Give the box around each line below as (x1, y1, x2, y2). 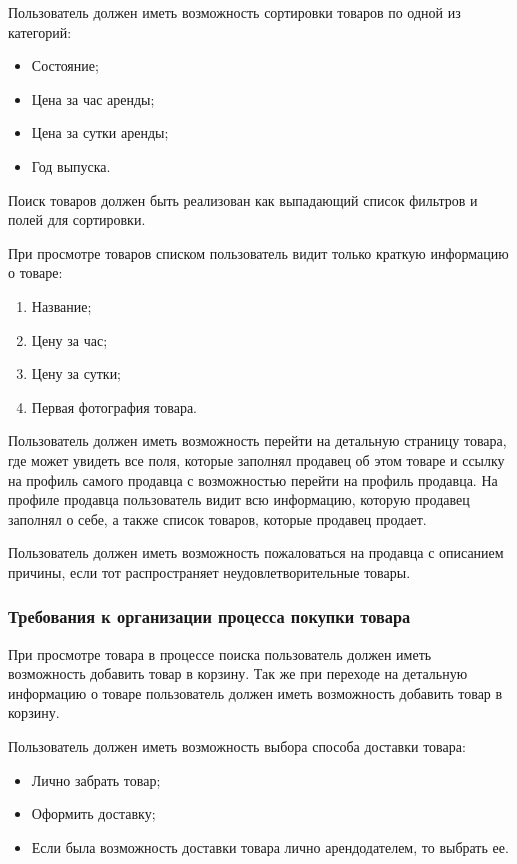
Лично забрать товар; (31, 769, 161, 790)
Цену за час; (31, 329, 108, 350)
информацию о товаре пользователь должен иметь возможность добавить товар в (8, 682, 503, 703)
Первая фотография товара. (31, 396, 197, 417)
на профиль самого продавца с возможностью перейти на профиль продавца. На (8, 469, 498, 490)
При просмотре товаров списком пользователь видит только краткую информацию (8, 242, 509, 263)
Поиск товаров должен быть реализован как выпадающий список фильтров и (8, 189, 478, 210)
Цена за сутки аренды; (31, 122, 169, 143)
